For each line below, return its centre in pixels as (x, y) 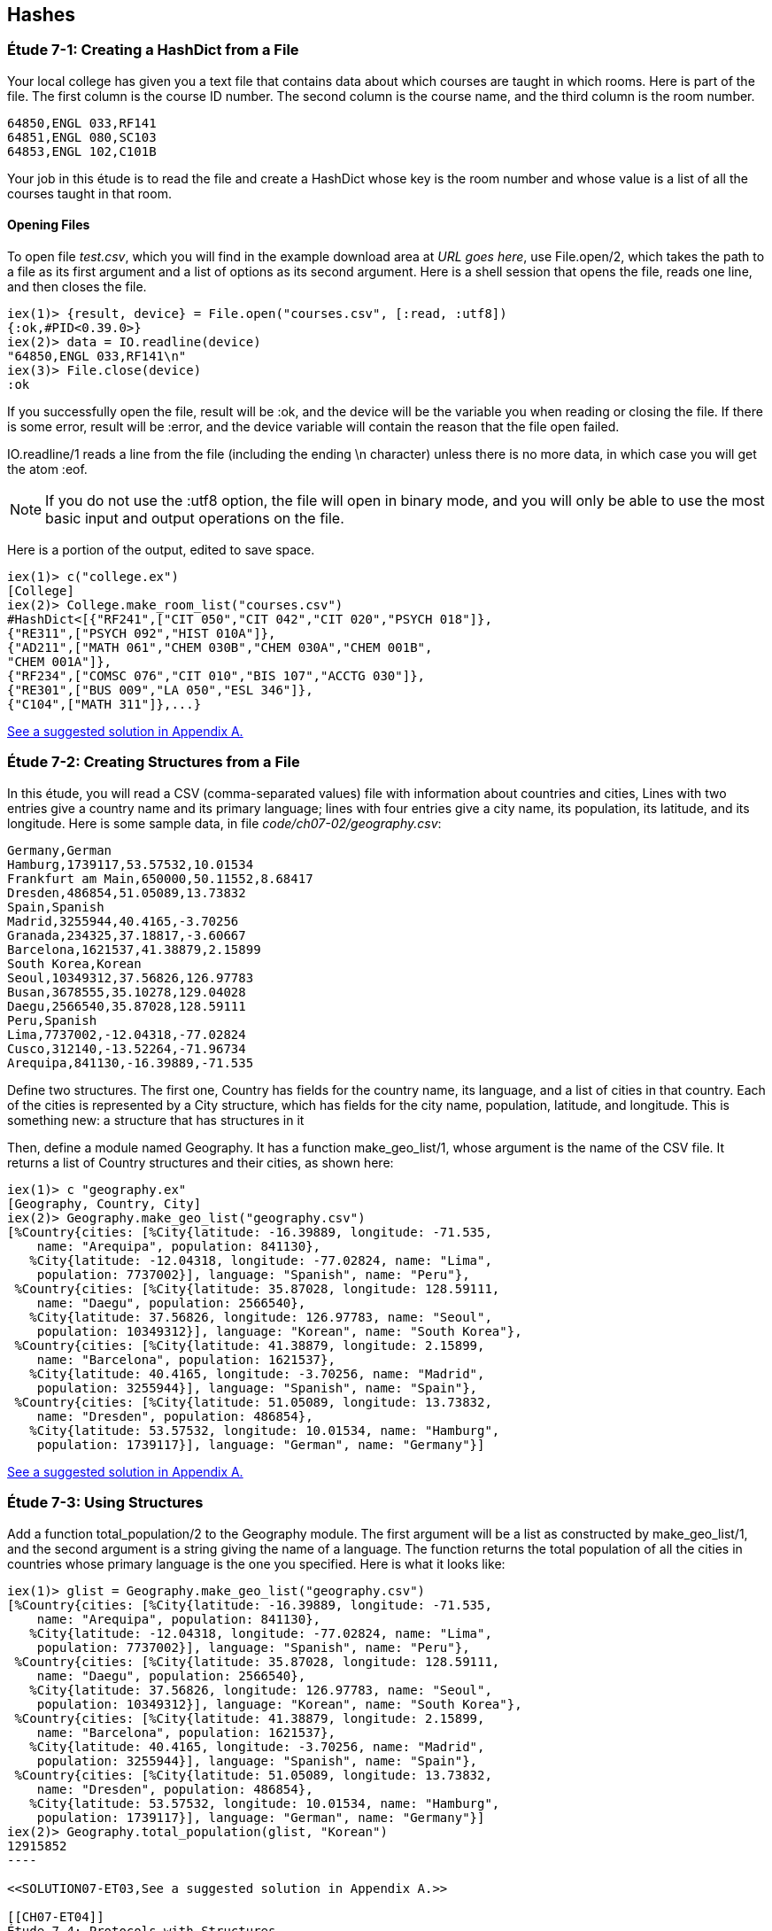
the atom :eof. (47, 469)
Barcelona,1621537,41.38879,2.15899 (134, 949)
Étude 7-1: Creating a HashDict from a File (153, 50)
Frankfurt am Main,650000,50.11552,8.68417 (160, 878)
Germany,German (60, 850)
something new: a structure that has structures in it (156, 1120)
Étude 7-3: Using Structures (105, 1503)
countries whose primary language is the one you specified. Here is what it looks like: (256, 1563)
